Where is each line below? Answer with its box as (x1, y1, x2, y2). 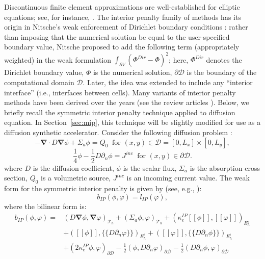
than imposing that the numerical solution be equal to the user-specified (4, 31, 230, 42)
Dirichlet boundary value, (4, 67, 84, 77)
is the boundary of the (187, 67, 257, 77)
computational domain (4, 77, 74, 88)
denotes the (206, 54, 242, 65)
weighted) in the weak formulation (4, 54, 112, 65)
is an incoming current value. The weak (126, 172, 250, 183)
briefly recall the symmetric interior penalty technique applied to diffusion (4, 107, 235, 117)
